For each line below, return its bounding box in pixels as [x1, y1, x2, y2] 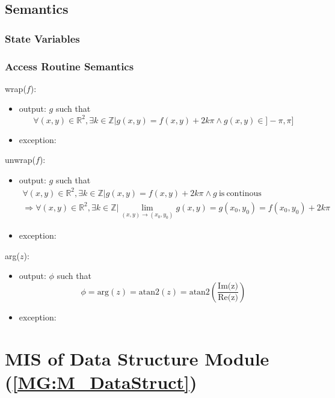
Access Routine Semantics [5, 58, 134, 73]
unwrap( [5, 153, 36, 166]
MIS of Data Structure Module [5, 346, 269, 370]
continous [226, 189, 262, 198]
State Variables [5, 31, 80, 46]
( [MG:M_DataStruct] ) [5, 369, 197, 394]
